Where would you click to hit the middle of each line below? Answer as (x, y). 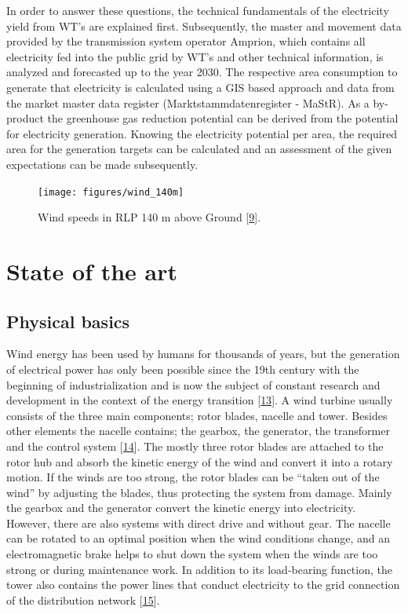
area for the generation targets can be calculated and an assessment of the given (199, 149)
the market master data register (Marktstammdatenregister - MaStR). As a (188, 102)
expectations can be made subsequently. (102, 164)
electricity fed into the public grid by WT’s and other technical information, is (195, 56)
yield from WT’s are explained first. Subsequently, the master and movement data (204, 26)
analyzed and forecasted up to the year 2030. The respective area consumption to (202, 72)
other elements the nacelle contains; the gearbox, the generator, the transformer (198, 431)
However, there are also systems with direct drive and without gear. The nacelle (199, 523)
